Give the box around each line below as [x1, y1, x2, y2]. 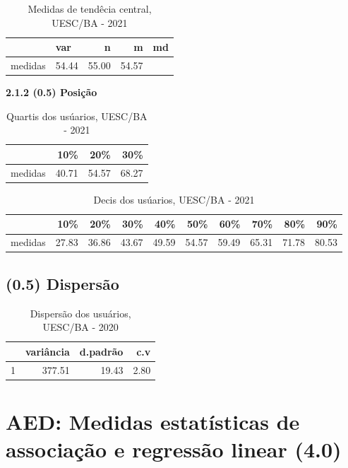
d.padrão [79, 344, 124, 358]
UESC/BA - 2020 [42, 320, 119, 334]
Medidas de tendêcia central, [28, 1, 152, 16]
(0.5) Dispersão [6, 272, 119, 294]
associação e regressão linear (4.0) [6, 435, 342, 464]
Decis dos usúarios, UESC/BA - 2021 [93, 192, 255, 206]
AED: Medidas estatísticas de [6, 406, 300, 435]
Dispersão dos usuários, [30, 305, 131, 320]
